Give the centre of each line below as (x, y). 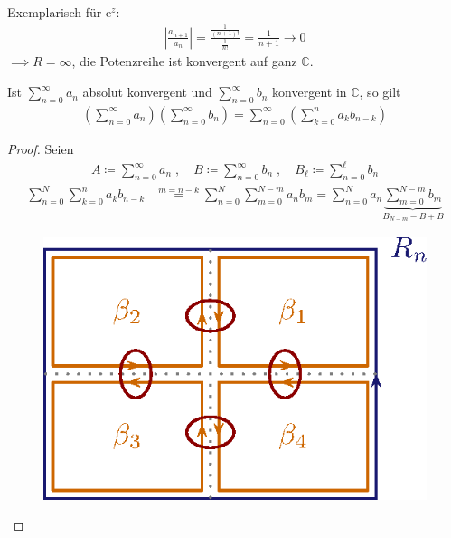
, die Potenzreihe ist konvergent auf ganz (184, 61)
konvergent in (310, 92)
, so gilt (380, 92)
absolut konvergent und (147, 92)
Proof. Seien (41, 148)
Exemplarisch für (55, 12)
